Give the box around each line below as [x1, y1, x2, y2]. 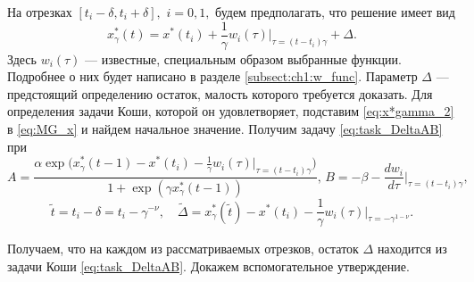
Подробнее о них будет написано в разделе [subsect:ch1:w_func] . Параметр [7, 67, 418, 86]
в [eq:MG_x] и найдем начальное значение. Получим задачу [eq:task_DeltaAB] [7, 120, 443, 138]
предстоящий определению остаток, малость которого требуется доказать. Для [7, 84, 433, 103]
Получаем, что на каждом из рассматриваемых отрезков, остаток [7, 239, 359, 258]
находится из [377, 239, 447, 258]
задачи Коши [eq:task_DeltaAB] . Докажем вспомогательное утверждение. [7, 256, 410, 275]
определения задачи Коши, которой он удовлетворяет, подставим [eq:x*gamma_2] [7, 102, 454, 120]
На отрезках [7, 3, 72, 21]
